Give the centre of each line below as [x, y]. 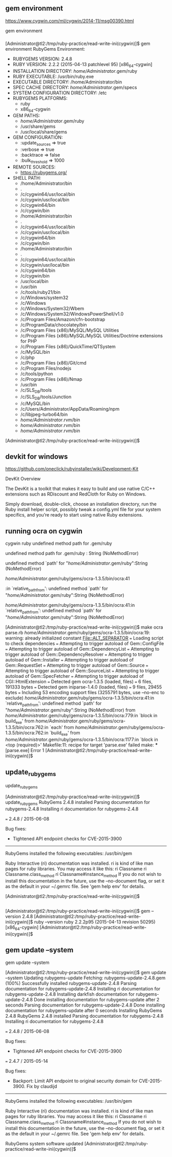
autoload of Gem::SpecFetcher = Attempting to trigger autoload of [75, 676]
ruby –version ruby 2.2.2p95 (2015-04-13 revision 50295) [95, 922]
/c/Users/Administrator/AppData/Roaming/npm [70, 409]
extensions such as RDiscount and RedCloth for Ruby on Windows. [76, 494]
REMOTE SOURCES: [34, 167]
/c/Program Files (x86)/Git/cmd [53, 362]
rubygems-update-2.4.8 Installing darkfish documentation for [70, 994]
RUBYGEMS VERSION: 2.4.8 [42, 59]
